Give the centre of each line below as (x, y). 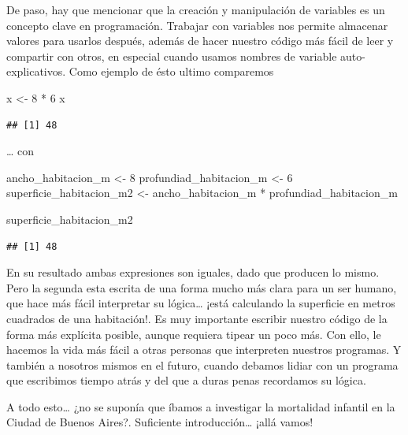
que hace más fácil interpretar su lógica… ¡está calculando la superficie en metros (201, 303)
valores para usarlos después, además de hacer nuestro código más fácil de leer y (200, 41)
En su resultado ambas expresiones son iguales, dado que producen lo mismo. (193, 272)
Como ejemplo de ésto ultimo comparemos (171, 71)
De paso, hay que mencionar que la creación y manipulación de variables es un (196, 9)
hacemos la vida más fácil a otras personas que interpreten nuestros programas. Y (204, 349)
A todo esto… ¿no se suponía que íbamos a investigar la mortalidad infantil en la (201, 406)
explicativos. (36, 71)
